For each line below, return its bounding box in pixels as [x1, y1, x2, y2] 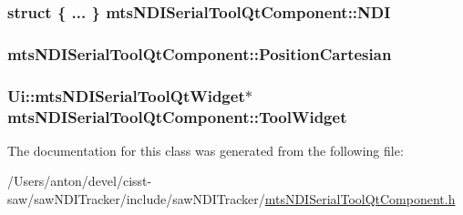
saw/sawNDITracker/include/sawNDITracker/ [7, 189, 265, 209]
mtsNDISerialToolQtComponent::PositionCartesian [7, 42, 392, 65]
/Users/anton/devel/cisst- [7, 171, 152, 190]
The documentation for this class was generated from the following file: [7, 140, 404, 159]
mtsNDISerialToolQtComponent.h [264, 189, 456, 209]
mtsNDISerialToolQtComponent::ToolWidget [7, 105, 347, 128]
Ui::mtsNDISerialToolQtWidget [7, 84, 245, 107]
